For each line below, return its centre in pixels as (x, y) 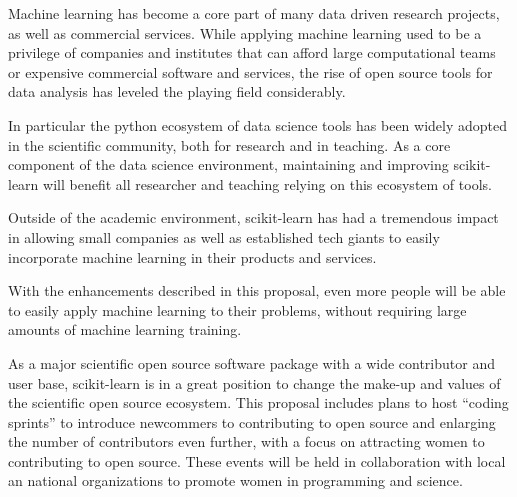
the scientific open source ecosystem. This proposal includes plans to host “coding (258, 402)
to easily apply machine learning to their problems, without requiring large (237, 309)
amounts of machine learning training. (125, 329)
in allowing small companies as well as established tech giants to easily (224, 236)
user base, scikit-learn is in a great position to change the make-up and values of (254, 382)
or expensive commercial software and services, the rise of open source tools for (250, 71)
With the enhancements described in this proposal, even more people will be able (257, 290)
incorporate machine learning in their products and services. (192, 256)
